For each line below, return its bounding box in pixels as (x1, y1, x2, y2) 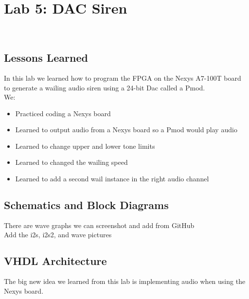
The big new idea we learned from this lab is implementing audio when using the (4, 276, 246, 286)
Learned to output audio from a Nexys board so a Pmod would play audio (15, 124, 237, 135)
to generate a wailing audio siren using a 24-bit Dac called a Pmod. (4, 82, 205, 92)
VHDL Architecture (4, 253, 107, 268)
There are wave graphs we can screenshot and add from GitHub (4, 220, 195, 230)
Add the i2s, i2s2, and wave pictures (4, 229, 112, 240)
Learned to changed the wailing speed (15, 157, 128, 167)
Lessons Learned (4, 50, 88, 65)
